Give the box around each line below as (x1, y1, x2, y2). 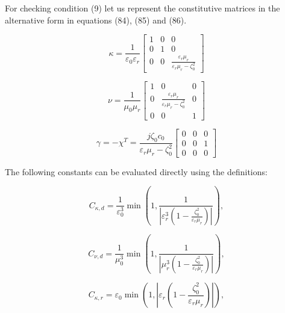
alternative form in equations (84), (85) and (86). (5, 13, 187, 26)
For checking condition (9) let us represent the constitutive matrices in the (5, 2, 280, 14)
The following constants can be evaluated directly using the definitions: (5, 165, 268, 178)
